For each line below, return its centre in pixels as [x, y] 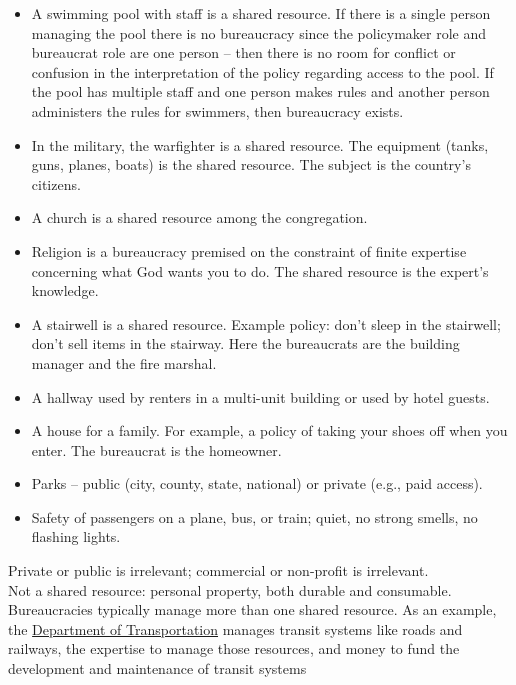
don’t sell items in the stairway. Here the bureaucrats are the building [245, 343]
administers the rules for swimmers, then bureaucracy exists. [217, 110]
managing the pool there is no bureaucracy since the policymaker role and [258, 32]
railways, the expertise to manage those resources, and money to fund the [234, 648]
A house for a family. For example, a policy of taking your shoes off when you [269, 430]
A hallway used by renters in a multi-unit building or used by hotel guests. [260, 396]
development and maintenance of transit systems [157, 668]
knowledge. [65, 290]
